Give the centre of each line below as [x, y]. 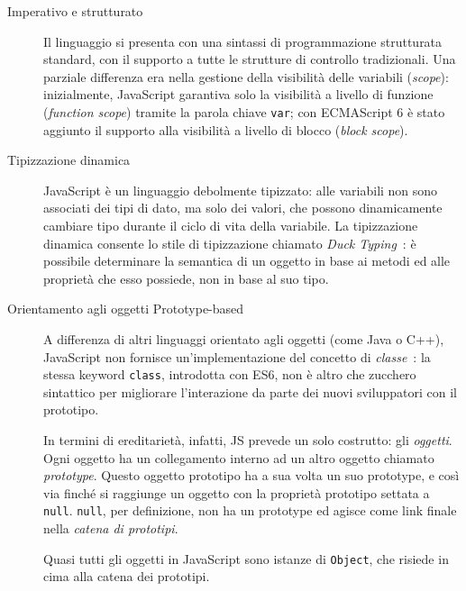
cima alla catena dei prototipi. [127, 576]
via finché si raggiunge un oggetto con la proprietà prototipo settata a [237, 492]
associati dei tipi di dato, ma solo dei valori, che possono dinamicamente [243, 208]
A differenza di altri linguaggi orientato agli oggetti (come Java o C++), [244, 338]
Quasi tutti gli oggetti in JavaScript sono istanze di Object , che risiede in [246, 558]
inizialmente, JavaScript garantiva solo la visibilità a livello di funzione [238, 94]
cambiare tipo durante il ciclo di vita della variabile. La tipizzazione [231, 225]
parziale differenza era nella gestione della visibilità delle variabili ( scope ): [246, 76]
